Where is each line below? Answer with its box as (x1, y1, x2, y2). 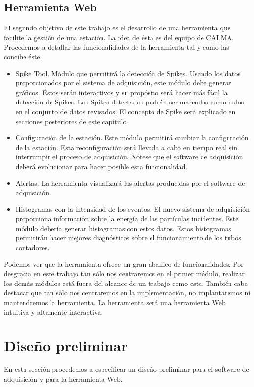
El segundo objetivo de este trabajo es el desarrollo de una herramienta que (4, 23, 230, 33)
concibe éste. (4, 51, 42, 61)
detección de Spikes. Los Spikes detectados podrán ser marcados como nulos (15, 97, 244, 107)
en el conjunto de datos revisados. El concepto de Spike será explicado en (15, 106, 236, 116)
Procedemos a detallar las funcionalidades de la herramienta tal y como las (4, 42, 229, 52)
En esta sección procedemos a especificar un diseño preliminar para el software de (4, 364, 249, 374)
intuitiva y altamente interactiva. (4, 307, 103, 317)
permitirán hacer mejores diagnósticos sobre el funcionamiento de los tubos (15, 232, 241, 243)
